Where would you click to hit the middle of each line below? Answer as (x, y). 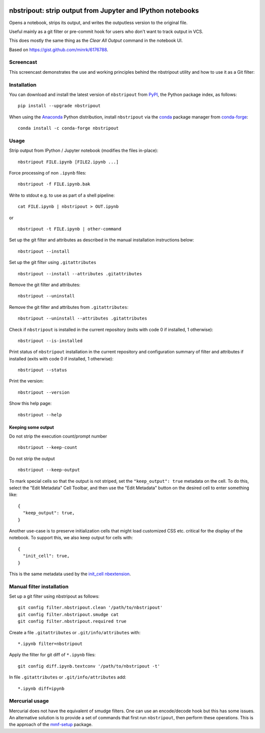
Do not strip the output (32, 458)
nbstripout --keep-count (48, 448)
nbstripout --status (42, 370)
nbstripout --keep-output (49, 470)
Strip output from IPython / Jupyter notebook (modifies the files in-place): (84, 150)
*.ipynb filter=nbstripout (50, 644)
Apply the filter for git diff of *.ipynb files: (52, 655)
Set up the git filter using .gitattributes (53, 263)
